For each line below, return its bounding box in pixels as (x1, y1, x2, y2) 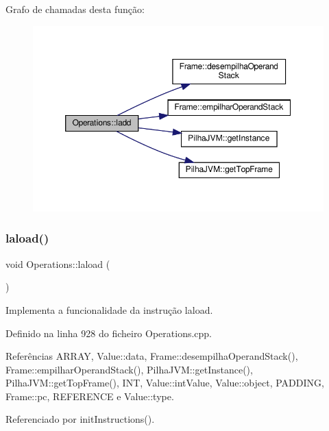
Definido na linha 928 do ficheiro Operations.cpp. (5, 325, 212, 340)
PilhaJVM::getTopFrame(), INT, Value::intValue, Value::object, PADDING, (5, 375, 324, 390)
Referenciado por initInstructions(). (5, 412, 155, 426)
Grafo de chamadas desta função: (5, 2, 145, 16)
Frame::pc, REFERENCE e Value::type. (5, 389, 174, 403)
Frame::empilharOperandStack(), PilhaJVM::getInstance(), (5, 362, 253, 376)
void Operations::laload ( (5, 256, 110, 271)
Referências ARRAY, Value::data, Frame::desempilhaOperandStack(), (5, 349, 298, 363)
